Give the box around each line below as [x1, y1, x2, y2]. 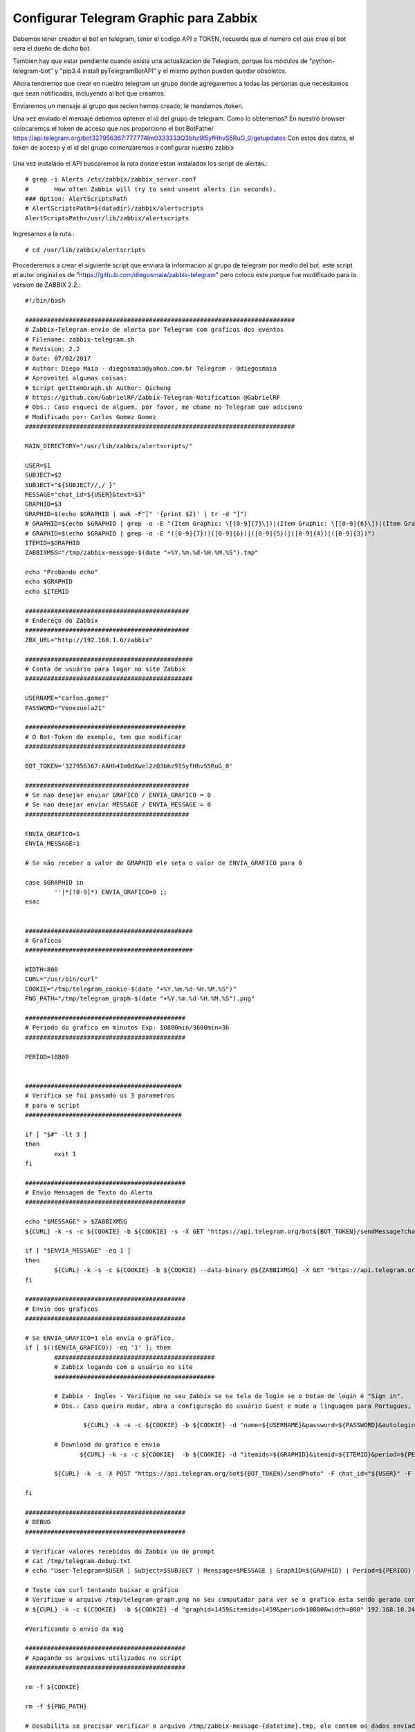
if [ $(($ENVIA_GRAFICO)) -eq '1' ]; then [25, 1344, 172, 1352]
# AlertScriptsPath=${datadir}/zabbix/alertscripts [25, 204, 204, 213]
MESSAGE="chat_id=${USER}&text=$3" [25, 491, 146, 498]
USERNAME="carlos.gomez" [25, 694, 109, 702]
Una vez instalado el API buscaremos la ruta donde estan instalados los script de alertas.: [12, 159, 268, 168]
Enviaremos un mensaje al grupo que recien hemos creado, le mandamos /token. [12, 101, 244, 110]
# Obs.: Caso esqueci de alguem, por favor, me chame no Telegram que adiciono [25, 403, 302, 412]
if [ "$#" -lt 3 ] [25, 1130, 88, 1138]
